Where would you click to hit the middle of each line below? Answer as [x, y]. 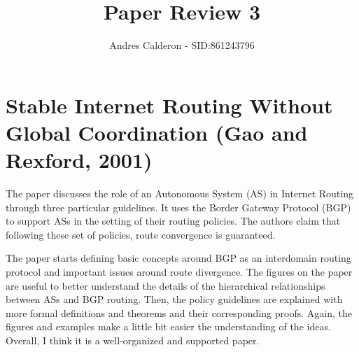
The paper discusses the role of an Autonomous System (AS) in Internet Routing [179, 193]
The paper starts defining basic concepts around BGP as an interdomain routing [178, 258]
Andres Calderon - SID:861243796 [182, 45]
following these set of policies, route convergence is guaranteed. [141, 234]
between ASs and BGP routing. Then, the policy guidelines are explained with [174, 299]
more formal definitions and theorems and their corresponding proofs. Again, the [179, 312]
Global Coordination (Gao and [157, 132]
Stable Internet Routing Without [169, 105]
